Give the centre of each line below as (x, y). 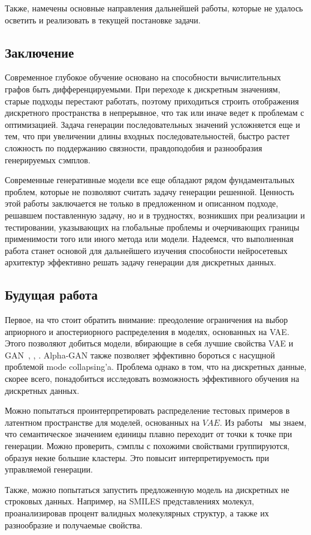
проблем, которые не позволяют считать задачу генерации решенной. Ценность (150, 191)
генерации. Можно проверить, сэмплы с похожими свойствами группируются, (147, 446)
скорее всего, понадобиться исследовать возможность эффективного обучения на (152, 379)
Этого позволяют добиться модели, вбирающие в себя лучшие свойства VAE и (149, 343)
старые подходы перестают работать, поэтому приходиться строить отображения (152, 101)
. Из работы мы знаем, (263, 422)
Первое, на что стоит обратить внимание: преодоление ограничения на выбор (147, 320)
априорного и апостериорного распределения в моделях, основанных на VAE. (147, 331)
